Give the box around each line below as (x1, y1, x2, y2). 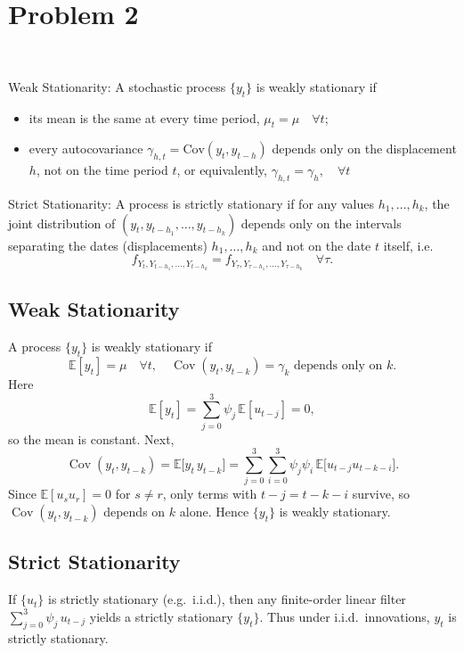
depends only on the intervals (240, 213, 402, 232)
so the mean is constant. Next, (8, 429, 175, 448)
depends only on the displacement (272, 139, 457, 158)
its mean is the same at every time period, (28, 108, 260, 127)
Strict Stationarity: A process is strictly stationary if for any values (8, 194, 374, 212)
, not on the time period (36, 161, 168, 179)
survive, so (352, 484, 411, 503)
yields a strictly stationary (89, 607, 233, 625)
